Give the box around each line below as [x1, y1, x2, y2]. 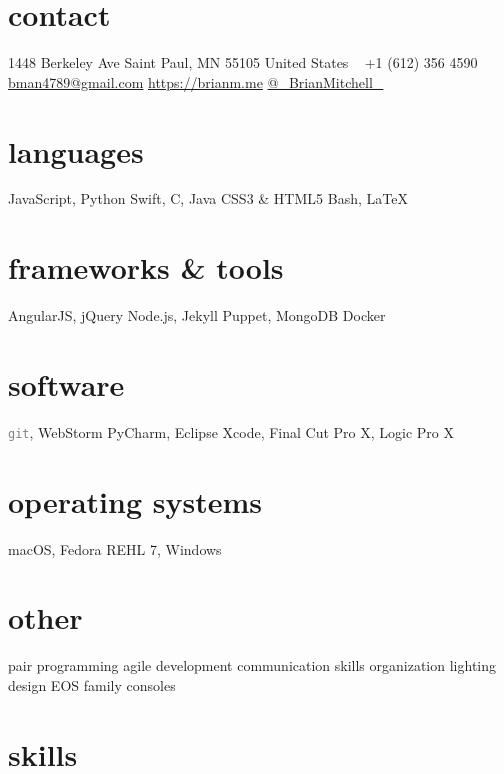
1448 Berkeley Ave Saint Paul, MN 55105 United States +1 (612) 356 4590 [8, 52, 478, 73]
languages [8, 130, 144, 171]
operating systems [8, 480, 262, 521]
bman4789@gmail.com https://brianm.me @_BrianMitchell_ [8, 71, 384, 92]
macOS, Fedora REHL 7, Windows [8, 538, 222, 559]
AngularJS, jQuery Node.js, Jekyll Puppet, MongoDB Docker [8, 305, 386, 326]
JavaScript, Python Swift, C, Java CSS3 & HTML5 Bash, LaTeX [8, 188, 408, 209]
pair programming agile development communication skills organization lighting [8, 655, 497, 676]
